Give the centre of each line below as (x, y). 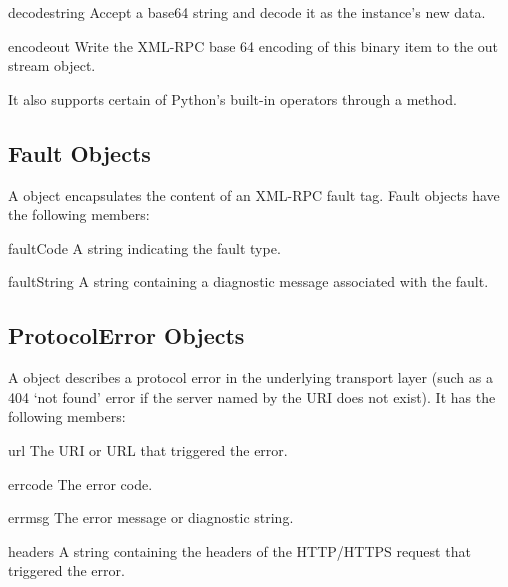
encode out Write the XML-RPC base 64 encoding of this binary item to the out (253, 45)
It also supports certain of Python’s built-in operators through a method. (232, 98)
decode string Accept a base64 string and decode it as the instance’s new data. (247, 12)
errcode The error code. (80, 483)
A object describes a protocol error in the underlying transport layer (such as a (250, 377)
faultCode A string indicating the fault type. (144, 247)
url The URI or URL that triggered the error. (148, 449)
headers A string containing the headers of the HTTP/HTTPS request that (239, 550)
